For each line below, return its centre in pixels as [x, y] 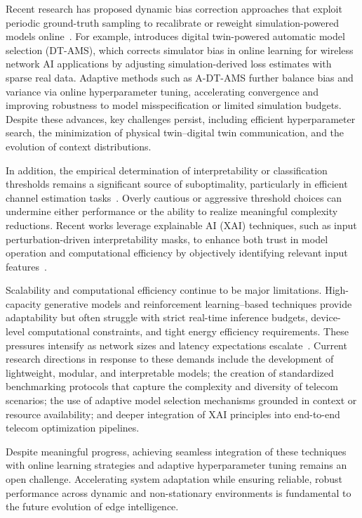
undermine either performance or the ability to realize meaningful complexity [172, 211]
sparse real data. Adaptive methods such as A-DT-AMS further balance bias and [180, 77]
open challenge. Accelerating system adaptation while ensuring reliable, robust [174, 479]
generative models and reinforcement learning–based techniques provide [198, 303]
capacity [24, 303]
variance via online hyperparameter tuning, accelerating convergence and [162, 91]
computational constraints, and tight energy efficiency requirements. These [188, 331]
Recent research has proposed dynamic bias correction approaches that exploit [174, 8]
